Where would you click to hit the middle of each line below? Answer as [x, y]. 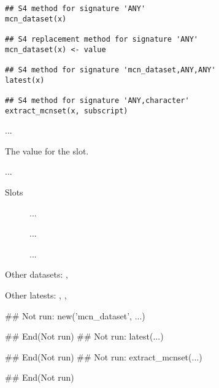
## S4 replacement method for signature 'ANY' [102, 39]
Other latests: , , [36, 295]
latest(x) [25, 80]
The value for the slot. [47, 150]
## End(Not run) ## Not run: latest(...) [84, 336]
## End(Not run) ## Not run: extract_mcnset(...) [104, 356]
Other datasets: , [36, 274]
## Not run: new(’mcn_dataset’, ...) [75, 315]
